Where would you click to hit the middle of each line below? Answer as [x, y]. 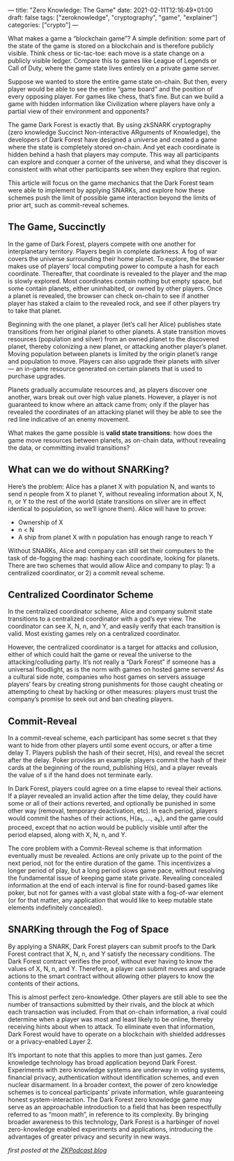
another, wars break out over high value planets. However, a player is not [112, 397]
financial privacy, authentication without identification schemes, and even [114, 1077]
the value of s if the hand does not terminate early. [80, 775]
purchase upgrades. [37, 376]
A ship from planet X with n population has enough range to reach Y [115, 537]
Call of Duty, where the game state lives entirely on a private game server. [114, 68]
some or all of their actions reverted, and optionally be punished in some [112, 804]
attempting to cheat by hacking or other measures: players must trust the [113, 692]
